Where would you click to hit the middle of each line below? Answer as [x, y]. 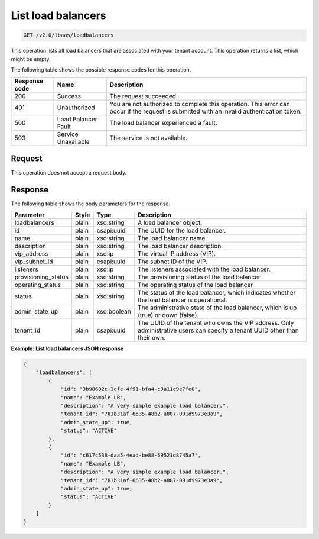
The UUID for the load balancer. [182, 231]
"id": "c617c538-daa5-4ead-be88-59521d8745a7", [131, 455]
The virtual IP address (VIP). [177, 254]
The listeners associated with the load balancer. [204, 269]
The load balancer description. [180, 246]
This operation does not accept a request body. [69, 172]
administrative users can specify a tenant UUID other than [218, 330]
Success [69, 96]
